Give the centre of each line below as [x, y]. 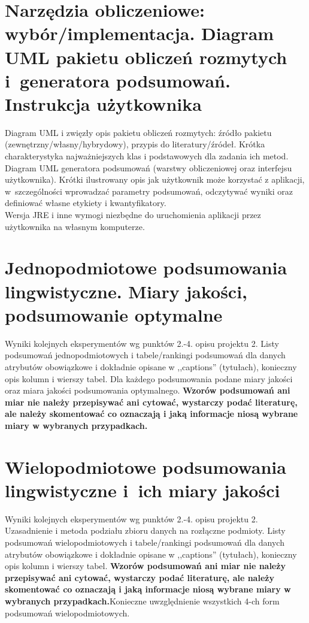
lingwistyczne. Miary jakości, [126, 291]
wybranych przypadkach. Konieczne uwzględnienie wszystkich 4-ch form [142, 601]
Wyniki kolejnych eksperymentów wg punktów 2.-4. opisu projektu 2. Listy [142, 343]
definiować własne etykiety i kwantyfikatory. [86, 203]
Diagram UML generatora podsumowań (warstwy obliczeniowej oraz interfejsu [149, 167]
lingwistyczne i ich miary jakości [143, 490]
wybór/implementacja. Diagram [140, 33]
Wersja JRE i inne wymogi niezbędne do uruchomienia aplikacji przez [133, 215]
